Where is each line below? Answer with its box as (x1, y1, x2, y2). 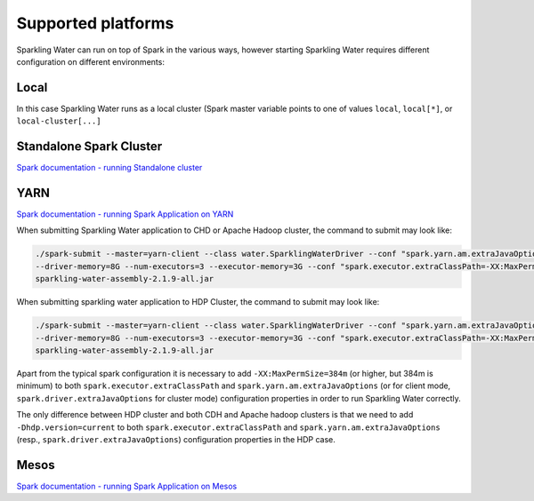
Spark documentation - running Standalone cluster (16, 163, 203, 173)
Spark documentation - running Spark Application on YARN (16, 209, 234, 219)
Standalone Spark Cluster (16, 139, 163, 155)
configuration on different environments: (16, 56, 165, 67)
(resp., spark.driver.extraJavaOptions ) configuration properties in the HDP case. (16, 433, 336, 444)
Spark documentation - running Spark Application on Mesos (16, 481, 238, 491)
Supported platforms (16, 13, 174, 33)
